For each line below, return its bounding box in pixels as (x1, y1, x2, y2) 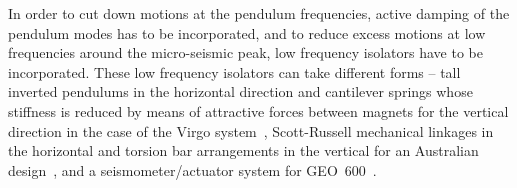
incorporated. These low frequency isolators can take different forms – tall (8, 61, 461, 82)
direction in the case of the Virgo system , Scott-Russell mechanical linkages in (8, 120, 494, 141)
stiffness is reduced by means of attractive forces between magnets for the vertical (8, 100, 509, 121)
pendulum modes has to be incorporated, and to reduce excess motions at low (8, 22, 486, 43)
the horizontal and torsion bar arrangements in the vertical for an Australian (8, 140, 479, 161)
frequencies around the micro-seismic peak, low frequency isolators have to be (8, 42, 483, 63)
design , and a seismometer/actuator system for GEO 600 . (8, 159, 377, 180)
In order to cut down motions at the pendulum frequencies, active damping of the (8, 3, 510, 23)
